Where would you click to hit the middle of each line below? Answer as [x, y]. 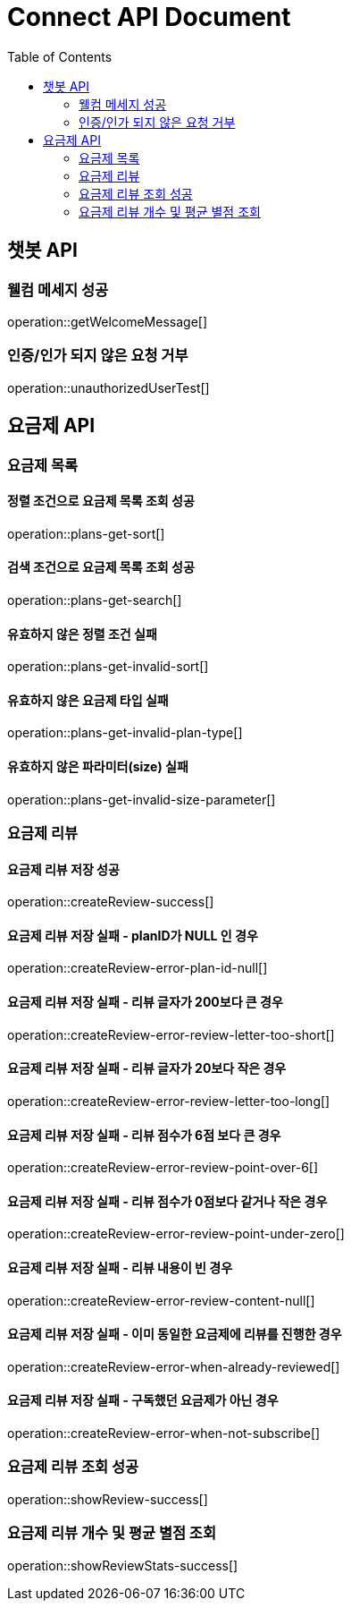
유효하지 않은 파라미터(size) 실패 [98, 767]
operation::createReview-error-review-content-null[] [161, 1300]
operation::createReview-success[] [111, 902]
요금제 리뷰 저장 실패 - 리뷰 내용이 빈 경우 [120, 1267]
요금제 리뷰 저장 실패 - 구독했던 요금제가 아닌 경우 [143, 1400]
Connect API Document [149, 17]
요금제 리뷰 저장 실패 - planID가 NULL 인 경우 [133, 935]
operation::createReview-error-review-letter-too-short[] [171, 1034]
